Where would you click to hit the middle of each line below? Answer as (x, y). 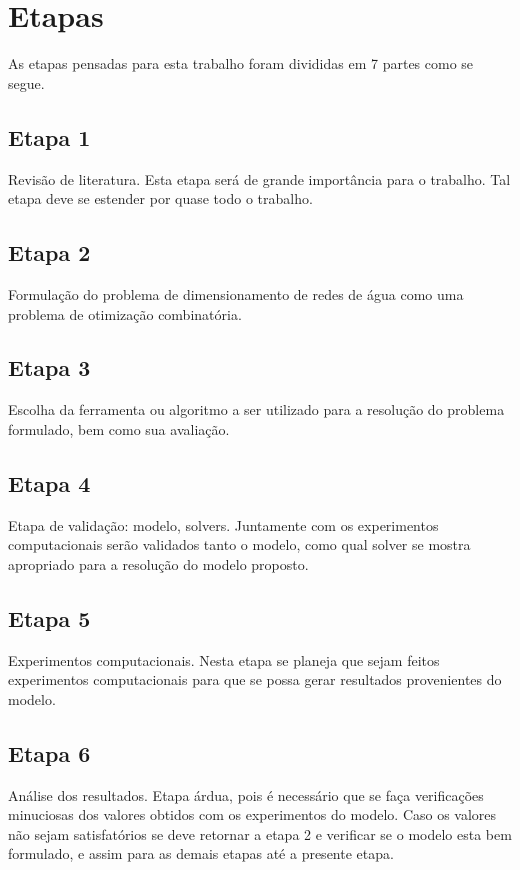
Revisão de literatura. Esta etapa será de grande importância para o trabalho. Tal (259, 178)
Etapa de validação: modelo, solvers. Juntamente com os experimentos (223, 524)
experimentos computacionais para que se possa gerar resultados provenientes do (255, 679)
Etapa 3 (49, 367)
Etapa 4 (49, 482)
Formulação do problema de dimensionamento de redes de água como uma (236, 293)
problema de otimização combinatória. (125, 313)
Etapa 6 (49, 752)
